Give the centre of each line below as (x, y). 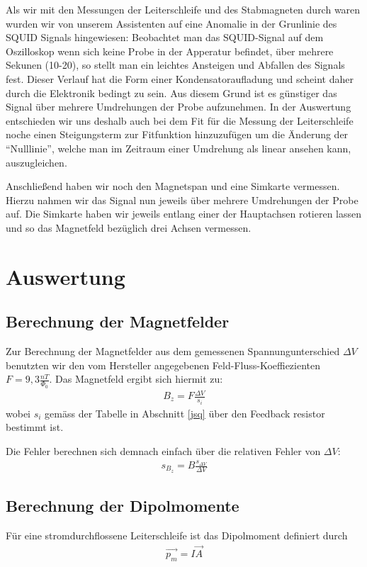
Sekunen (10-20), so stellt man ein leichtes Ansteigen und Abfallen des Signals (175, 65)
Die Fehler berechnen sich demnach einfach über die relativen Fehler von (163, 450)
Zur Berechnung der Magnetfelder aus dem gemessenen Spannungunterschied (173, 351)
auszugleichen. (36, 162)
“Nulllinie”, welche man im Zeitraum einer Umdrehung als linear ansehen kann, (179, 148)
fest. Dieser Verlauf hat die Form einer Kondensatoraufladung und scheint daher (180, 78)
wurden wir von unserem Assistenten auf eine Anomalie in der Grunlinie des (171, 23)
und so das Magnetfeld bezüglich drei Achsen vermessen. (129, 227)
